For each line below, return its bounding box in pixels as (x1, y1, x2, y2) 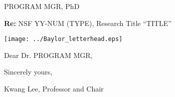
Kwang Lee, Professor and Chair (4, 83, 104, 94)
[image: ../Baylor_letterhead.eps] (4, 35, 123, 43)
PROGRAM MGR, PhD (4, 1, 80, 11)
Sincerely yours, (4, 66, 53, 77)
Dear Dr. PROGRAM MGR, (4, 49, 93, 60)
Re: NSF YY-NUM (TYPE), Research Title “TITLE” (4, 17, 171, 28)
